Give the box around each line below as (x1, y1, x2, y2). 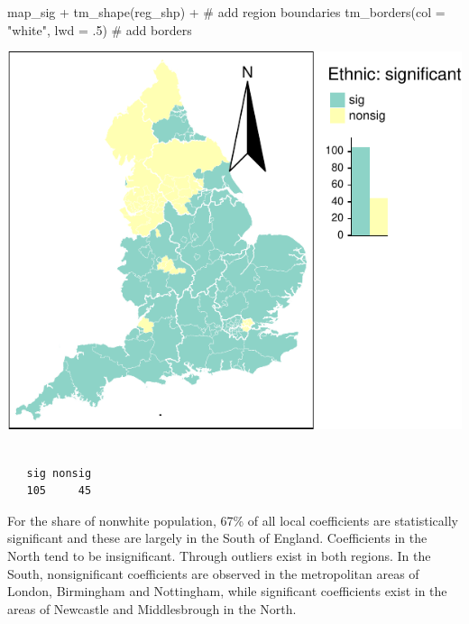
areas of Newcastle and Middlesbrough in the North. (7, 599, 297, 618)
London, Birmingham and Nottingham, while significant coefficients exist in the (7, 582, 447, 601)
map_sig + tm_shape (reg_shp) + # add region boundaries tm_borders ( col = (7, 3, 446, 21)
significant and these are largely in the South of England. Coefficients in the (7, 528, 428, 547)
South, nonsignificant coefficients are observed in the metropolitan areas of (7, 564, 419, 583)
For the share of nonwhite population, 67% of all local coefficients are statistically (7, 510, 458, 529)
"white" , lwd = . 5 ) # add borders (7, 20, 192, 39)
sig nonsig (26, 466, 92, 480)
